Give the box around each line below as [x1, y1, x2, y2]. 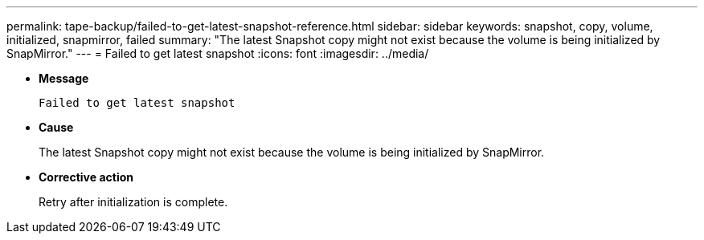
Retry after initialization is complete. [39, 195, 228, 209]
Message [39, 71, 89, 85]
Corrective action [39, 170, 133, 184]
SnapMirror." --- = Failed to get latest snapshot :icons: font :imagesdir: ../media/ [6, 47, 429, 60]
